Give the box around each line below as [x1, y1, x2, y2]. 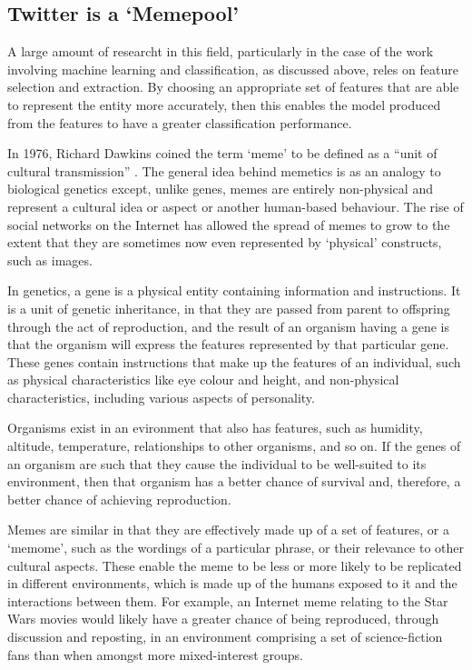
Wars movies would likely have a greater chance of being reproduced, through [7, 609, 439, 628]
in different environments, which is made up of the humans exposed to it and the [7, 574, 457, 593]
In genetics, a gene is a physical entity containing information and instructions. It [7, 281, 461, 300]
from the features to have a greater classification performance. [7, 113, 352, 132]
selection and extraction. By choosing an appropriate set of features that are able [7, 77, 459, 96]
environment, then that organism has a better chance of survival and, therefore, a [7, 472, 461, 491]
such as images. [7, 250, 93, 269]
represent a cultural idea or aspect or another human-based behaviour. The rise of [7, 196, 464, 215]
